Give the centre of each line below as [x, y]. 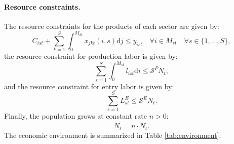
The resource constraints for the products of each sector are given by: [112, 26]
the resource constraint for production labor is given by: [91, 56]
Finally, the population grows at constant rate [76, 116]
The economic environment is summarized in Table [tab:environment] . [113, 135]
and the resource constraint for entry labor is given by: [89, 86]
